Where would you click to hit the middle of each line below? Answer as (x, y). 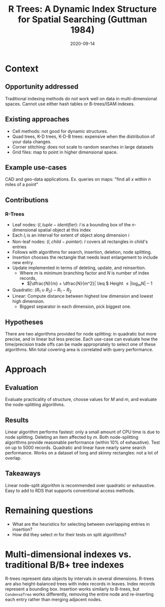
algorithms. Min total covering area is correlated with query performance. (79, 350)
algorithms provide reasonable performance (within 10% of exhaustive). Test (82, 442)
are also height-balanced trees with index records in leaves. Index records (80, 583)
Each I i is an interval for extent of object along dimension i (71, 236)
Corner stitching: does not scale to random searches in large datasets (83, 147)
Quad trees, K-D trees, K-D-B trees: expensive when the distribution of (83, 136)
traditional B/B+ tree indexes (65, 565)
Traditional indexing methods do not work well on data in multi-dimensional (81, 98)
